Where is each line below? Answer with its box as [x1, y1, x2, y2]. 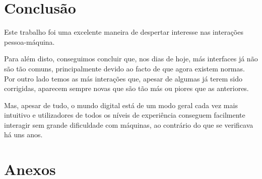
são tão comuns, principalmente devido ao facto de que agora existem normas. [4, 63, 245, 73]
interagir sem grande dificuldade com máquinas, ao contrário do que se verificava [4, 119, 253, 130]
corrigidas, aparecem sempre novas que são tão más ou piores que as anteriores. [4, 83, 249, 94]
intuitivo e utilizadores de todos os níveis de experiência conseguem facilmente [4, 110, 245, 120]
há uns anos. [4, 129, 43, 140]
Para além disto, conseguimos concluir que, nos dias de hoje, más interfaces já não [4, 53, 258, 64]
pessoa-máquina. [4, 36, 55, 47]
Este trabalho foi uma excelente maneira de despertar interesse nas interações [4, 27, 243, 37]
